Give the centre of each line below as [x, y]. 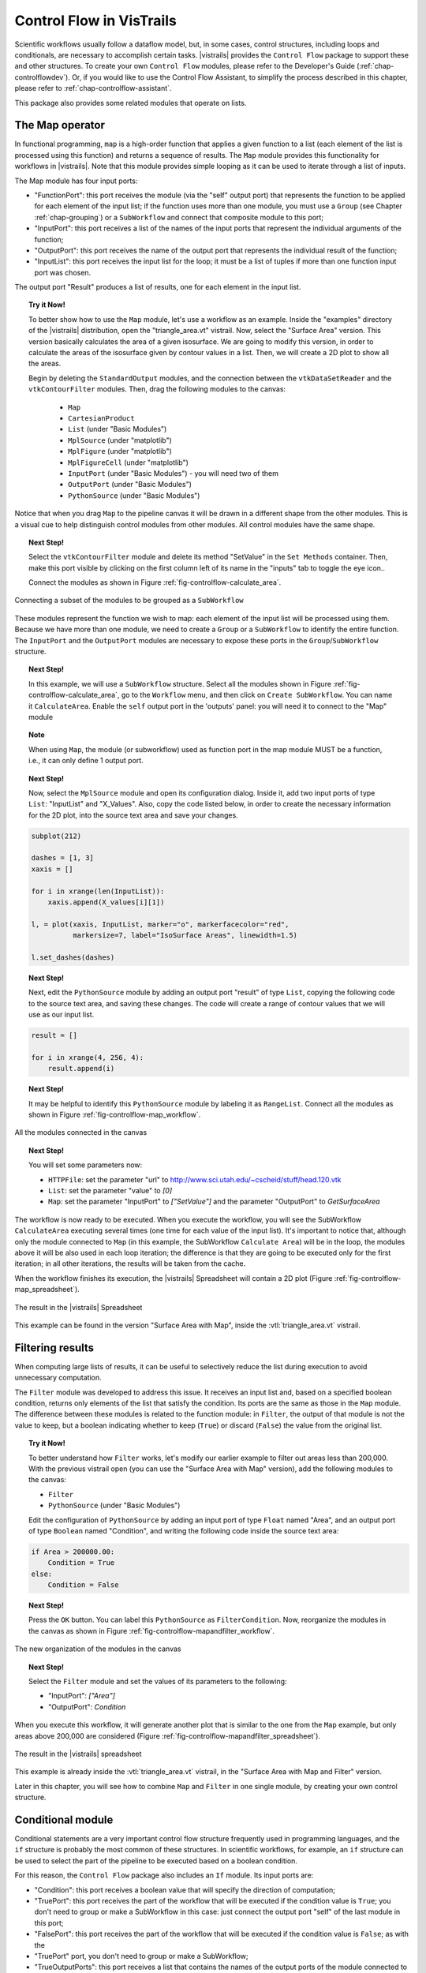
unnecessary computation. [58, 1378]
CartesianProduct [101, 418]
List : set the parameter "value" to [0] [110, 1191]
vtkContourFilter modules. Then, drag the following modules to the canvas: [157, 389]
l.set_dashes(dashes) [73, 958]
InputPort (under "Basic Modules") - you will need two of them [174, 473]
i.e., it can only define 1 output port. [86, 761]
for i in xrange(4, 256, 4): [88, 1057]
